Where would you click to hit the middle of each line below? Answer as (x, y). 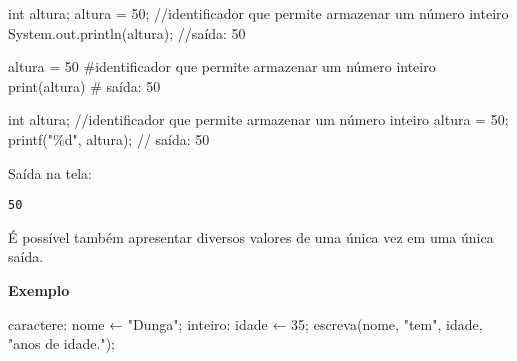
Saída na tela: (50, 172)
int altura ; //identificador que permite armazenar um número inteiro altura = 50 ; (258, 119)
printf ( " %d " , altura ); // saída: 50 (109, 138)
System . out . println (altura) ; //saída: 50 (127, 32)
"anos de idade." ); (62, 343)
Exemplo (39, 290)
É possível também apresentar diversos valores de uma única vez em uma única (251, 236)
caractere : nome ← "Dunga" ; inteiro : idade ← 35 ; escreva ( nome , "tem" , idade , (245, 323)
